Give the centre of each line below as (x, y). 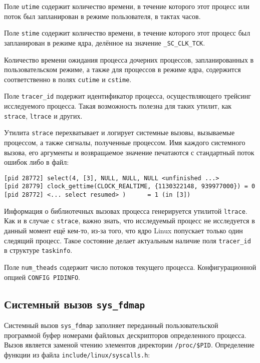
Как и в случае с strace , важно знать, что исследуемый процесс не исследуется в (129, 221)
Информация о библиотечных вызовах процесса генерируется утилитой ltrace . (126, 211)
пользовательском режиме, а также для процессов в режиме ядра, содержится (122, 69)
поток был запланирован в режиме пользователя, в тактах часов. (102, 16)
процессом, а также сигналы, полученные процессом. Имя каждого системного (125, 142)
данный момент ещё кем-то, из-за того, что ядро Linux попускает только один (123, 231)
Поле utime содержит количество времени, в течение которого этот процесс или (127, 6)
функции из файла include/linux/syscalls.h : (77, 354)
